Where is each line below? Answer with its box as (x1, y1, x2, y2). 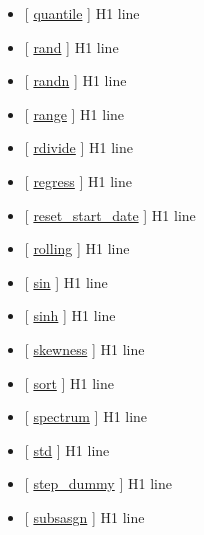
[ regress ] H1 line (24, 170, 133, 191)
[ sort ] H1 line (24, 372, 115, 393)
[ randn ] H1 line (24, 70, 127, 91)
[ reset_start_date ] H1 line (24, 204, 196, 225)
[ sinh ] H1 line (24, 305, 116, 326)
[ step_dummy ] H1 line (24, 473, 172, 494)
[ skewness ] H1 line (24, 338, 145, 359)
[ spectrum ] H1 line (24, 406, 148, 427)
